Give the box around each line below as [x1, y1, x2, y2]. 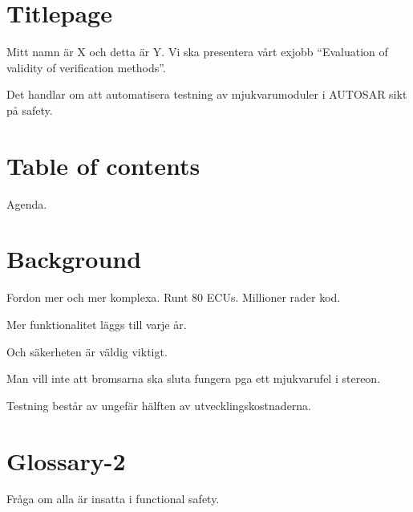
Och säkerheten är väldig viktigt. [6, 343, 168, 360]
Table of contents [6, 148, 200, 181]
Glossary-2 [6, 444, 126, 477]
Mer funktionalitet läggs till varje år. [6, 315, 187, 332]
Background [6, 242, 142, 275]
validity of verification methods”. [6, 59, 166, 75]
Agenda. [6, 195, 47, 212]
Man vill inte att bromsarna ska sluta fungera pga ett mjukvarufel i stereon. [6, 370, 381, 387]
